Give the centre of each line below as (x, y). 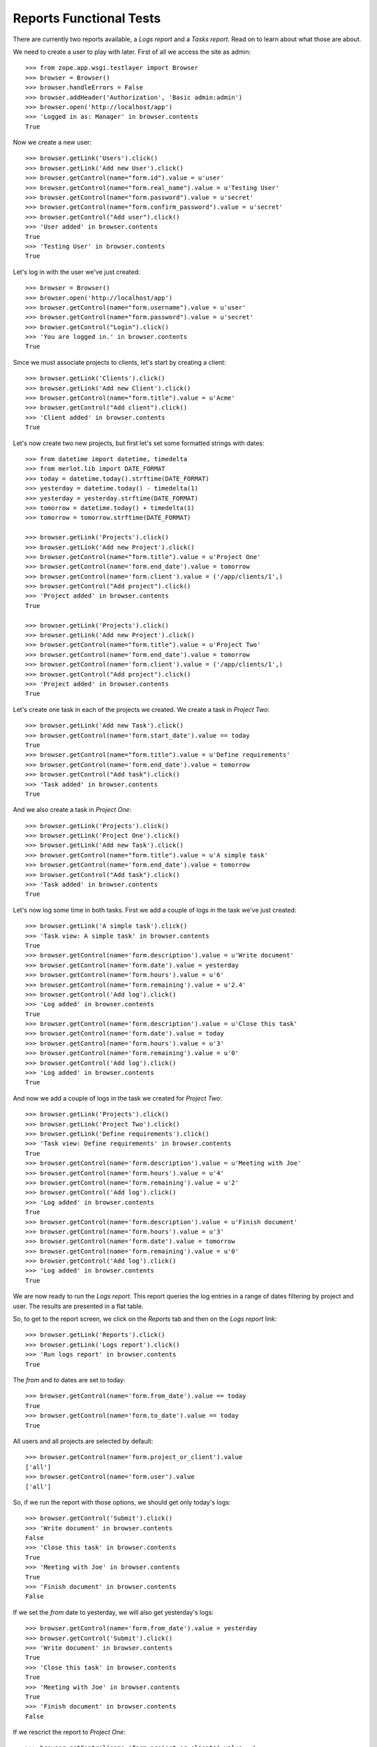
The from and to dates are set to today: (69, 1379)
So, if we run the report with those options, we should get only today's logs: (122, 1502)
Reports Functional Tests (87, 18)
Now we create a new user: (52, 143)
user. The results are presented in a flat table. (78, 1306)
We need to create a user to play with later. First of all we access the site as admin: (132, 52)
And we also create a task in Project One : (72, 810)
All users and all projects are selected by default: (83, 1441)
